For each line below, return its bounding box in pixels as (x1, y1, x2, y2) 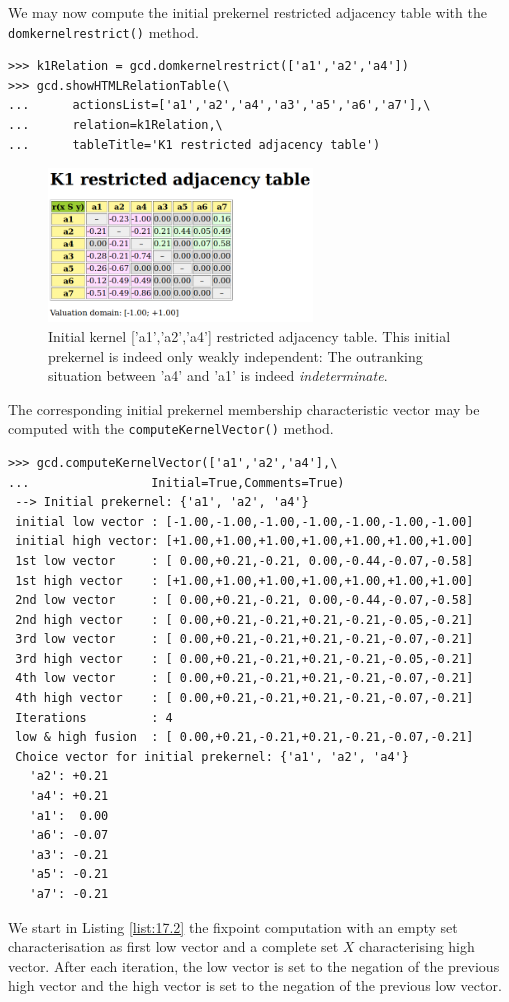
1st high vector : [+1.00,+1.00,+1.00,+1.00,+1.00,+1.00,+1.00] (15, 573, 474, 588)
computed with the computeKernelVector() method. (8, 418, 334, 439)
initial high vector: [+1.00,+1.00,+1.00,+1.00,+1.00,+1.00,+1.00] (15, 534, 474, 549)
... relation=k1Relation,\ (8, 118, 223, 133)
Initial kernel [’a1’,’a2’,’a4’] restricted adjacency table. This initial (48, 325, 451, 346)
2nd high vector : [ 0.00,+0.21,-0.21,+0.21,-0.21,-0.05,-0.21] (15, 612, 474, 627)
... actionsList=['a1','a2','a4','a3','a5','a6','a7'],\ (8, 98, 431, 113)
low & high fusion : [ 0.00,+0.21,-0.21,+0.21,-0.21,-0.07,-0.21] (15, 730, 474, 745)
